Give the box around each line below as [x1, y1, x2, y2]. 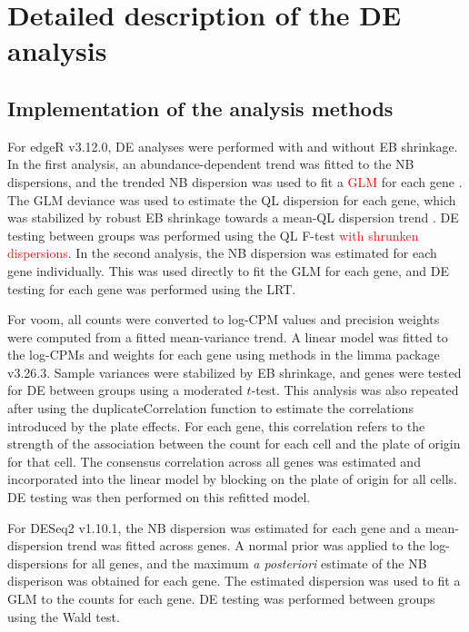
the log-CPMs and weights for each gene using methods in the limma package [7, 345, 440, 364]
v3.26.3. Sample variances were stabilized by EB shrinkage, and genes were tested [7, 362, 462, 381]
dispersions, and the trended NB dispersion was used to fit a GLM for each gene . [7, 172, 463, 191]
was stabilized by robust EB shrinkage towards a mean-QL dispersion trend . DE [7, 208, 459, 227]
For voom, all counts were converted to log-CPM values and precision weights [7, 310, 440, 329]
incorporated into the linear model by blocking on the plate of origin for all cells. [7, 469, 457, 489]
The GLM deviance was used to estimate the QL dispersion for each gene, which [7, 190, 456, 209]
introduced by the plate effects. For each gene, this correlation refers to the [7, 416, 425, 435]
